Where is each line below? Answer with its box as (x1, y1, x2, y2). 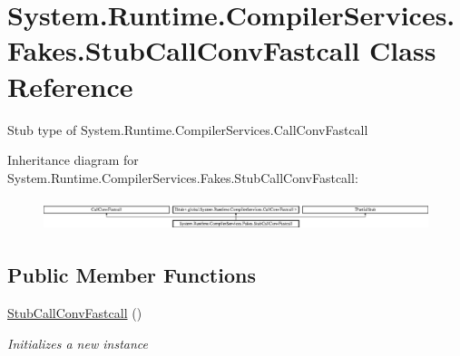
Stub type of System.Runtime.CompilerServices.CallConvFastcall (7, 120, 368, 139)
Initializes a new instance (7, 333, 148, 352)
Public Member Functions (7, 261, 256, 289)
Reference (7, 67, 133, 104)
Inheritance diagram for (7, 150, 139, 169)
